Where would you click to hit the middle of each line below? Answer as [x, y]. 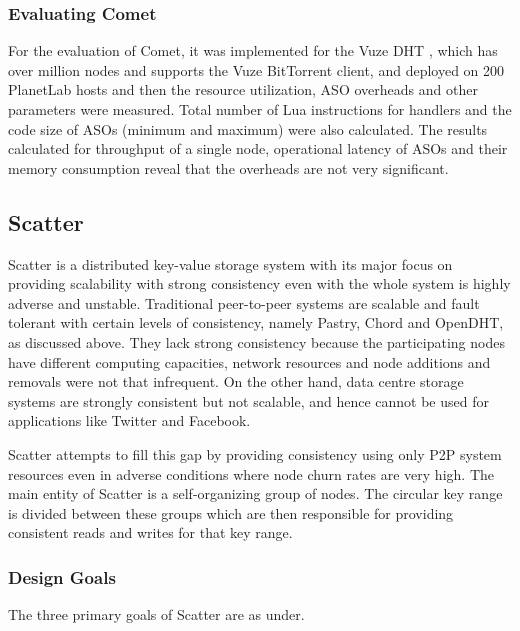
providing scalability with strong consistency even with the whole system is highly [259, 283]
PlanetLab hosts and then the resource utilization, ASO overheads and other [243, 89]
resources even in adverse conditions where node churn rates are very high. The [251, 473]
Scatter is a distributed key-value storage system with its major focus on [230, 263]
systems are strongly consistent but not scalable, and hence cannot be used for [248, 400]
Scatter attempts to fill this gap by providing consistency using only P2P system [255, 453]
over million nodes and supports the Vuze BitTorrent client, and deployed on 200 [256, 69]
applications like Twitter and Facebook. [129, 420]
